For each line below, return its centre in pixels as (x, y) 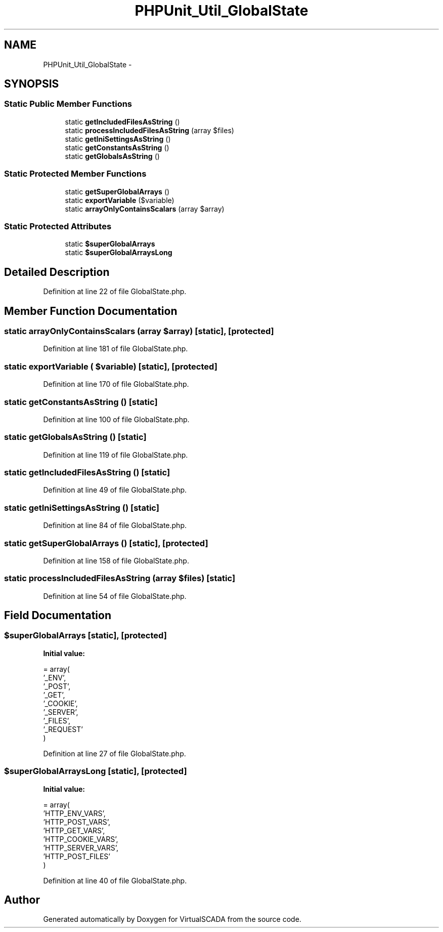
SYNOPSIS (32, 84)
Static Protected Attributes (58, 226)
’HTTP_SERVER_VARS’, (81, 847)
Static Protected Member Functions (75, 174)
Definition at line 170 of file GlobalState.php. (116, 384)
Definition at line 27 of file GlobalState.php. (115, 753)
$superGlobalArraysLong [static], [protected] (96, 771)
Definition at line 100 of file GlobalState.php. (116, 419)
